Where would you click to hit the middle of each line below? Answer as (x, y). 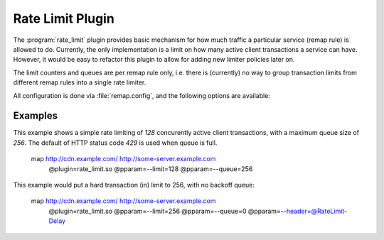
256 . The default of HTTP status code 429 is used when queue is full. (115, 143)
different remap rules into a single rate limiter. (80, 82)
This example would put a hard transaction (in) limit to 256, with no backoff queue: (134, 185)
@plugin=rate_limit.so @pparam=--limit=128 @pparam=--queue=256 (151, 169)
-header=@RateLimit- (315, 211)
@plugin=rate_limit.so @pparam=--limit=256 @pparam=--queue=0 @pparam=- (166, 211)
